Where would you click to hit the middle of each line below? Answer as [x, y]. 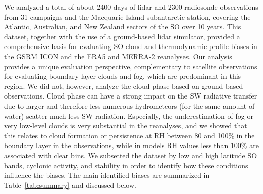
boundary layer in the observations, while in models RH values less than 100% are [131, 145]
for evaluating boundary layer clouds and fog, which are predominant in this [123, 76]
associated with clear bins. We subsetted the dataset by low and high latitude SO [131, 155]
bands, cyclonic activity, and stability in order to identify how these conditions [126, 165]
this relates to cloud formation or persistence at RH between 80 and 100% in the [129, 135]
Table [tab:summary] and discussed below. [70, 185]
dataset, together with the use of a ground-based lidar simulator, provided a [122, 36]
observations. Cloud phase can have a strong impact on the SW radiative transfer [131, 96]
